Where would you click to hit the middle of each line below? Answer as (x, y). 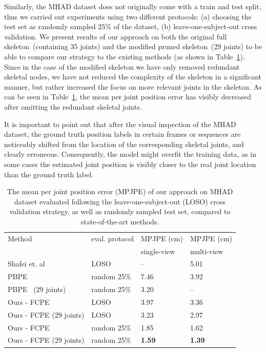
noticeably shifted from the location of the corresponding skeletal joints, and (124, 144)
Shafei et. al (26, 264)
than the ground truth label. (49, 174)
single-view (158, 251)
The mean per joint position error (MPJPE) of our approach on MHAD (120, 191)
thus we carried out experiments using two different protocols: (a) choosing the (128, 16)
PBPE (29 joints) (37, 289)
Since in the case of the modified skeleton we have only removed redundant (122, 66)
